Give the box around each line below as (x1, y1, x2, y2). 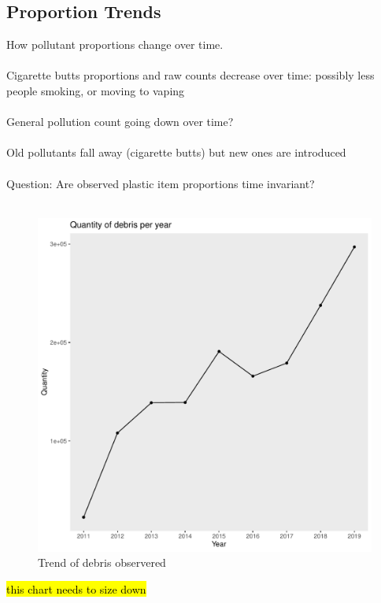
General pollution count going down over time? (6, 113, 234, 130)
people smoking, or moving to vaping (6, 82, 185, 98)
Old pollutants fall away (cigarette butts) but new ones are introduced (6, 144, 346, 161)
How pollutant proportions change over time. (6, 36, 224, 53)
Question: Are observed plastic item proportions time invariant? (6, 175, 315, 191)
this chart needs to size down (6, 580, 146, 597)
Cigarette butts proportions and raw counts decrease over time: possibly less (6, 67, 375, 83)
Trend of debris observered (38, 554, 166, 571)
